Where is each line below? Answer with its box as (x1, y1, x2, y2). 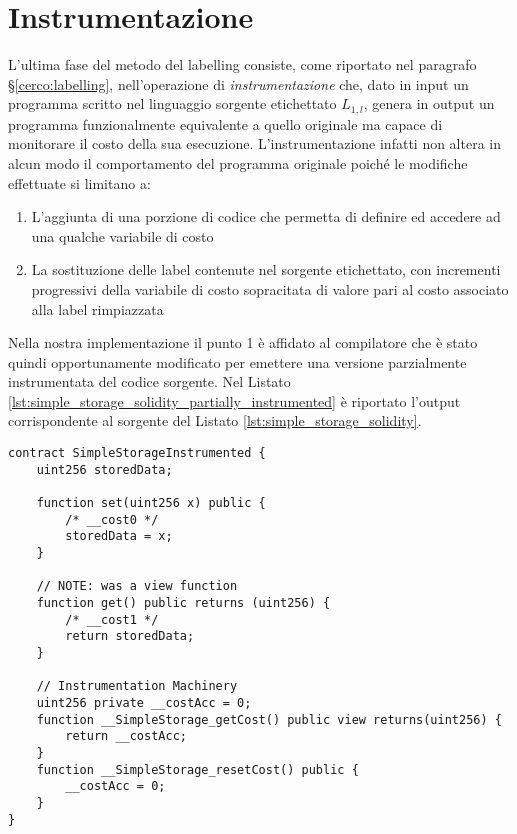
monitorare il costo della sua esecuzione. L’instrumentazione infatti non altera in (8, 133, 501, 154)
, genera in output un (363, 93, 495, 114)
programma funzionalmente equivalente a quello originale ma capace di (8, 113, 443, 134)
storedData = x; (65, 529, 173, 544)
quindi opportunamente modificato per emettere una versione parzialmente (8, 351, 467, 372)
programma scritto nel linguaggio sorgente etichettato (8, 93, 337, 114)
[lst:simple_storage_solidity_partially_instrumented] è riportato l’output (8, 390, 461, 411)
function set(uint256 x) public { (36, 496, 266, 511)
